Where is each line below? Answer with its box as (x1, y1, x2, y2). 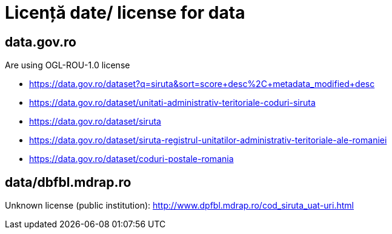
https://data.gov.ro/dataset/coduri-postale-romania (29, 154, 234, 164)
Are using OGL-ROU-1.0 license (5, 60, 130, 71)
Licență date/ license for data (5, 2, 245, 23)
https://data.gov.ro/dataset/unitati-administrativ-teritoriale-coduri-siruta (29, 97, 316, 108)
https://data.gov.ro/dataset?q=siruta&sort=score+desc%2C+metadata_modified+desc (29, 79, 375, 89)
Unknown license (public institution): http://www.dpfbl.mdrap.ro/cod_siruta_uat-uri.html (5, 200, 354, 211)
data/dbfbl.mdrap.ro (5, 174, 131, 190)
